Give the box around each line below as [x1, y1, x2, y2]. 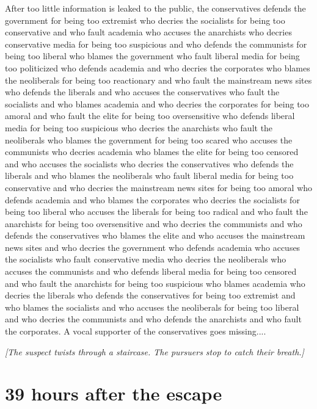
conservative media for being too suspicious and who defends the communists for [5, 37, 307, 50]
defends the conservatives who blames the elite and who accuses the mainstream [5, 229, 305, 242]
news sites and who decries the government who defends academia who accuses [5, 241, 301, 253]
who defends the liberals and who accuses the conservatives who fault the [5, 85, 280, 98]
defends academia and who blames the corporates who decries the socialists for [5, 193, 300, 206]
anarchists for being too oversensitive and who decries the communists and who [5, 217, 302, 230]
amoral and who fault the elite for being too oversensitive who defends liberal [5, 109, 295, 122]
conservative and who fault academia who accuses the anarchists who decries [5, 26, 292, 38]
